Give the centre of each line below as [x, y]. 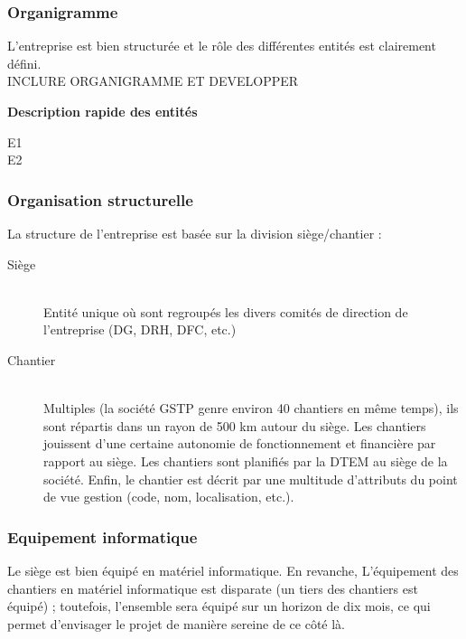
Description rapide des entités [103, 111]
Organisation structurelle [100, 199]
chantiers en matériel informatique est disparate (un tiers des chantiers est [213, 588]
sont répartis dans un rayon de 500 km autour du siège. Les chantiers [235, 425]
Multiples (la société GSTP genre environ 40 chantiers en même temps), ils [251, 408]
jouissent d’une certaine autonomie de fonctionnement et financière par [240, 443]
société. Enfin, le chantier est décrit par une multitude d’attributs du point [251, 479]
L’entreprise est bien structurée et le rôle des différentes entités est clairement [222, 46]
